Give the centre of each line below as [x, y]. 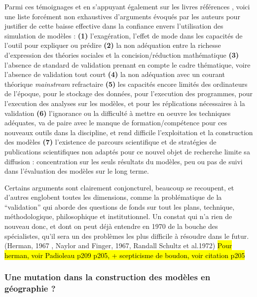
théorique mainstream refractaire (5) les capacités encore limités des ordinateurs [126, 84]
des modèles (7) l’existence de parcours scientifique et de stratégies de [110, 142]
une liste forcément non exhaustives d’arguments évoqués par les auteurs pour [122, 16]
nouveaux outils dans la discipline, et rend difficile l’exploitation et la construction [129, 132]
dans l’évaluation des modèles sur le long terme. [77, 171]
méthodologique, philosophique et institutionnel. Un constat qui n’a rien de [118, 216]
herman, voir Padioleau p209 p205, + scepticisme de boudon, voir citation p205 [125, 255]
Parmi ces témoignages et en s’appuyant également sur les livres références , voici [127, 6]
